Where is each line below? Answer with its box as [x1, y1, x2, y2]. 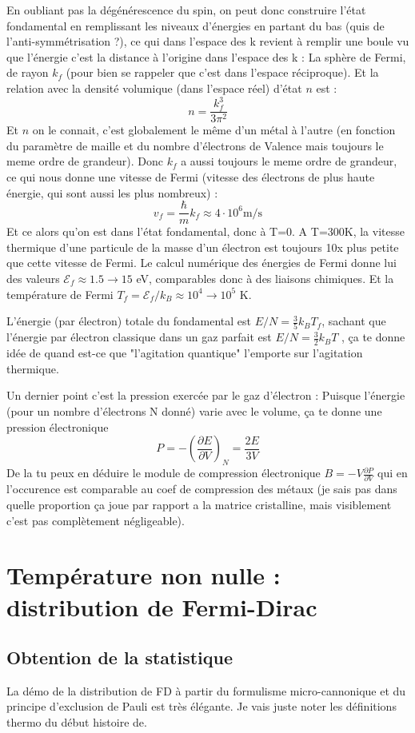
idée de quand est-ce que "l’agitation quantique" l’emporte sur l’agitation [6, 345, 363, 361]
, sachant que [321, 313, 386, 329]
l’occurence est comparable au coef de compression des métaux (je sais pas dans [6, 480, 397, 497]
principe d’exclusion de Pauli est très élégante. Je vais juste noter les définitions [6, 698, 397, 715]
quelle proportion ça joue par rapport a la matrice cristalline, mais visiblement [6, 496, 392, 512]
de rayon [6, 64, 49, 81]
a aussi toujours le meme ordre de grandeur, [181, 153, 397, 169]
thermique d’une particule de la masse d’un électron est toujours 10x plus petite [6, 238, 399, 255]
